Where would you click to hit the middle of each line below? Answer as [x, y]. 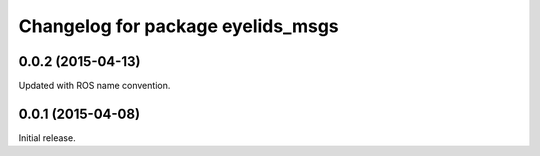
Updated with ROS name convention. [94, 86]
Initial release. [47, 137]
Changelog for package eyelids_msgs [178, 26]
